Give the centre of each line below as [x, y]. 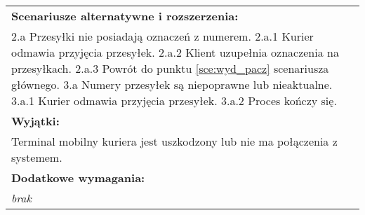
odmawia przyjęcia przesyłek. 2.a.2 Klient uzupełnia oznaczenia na [175, 52]
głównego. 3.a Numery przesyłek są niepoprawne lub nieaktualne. [172, 84]
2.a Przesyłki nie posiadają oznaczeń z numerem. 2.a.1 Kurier [162, 36]
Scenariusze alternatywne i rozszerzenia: [125, 16]
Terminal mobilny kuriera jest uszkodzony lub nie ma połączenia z [174, 141]
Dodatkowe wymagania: [78, 178]
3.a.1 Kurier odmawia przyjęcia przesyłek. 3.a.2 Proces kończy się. [174, 100]
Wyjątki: [35, 121]
